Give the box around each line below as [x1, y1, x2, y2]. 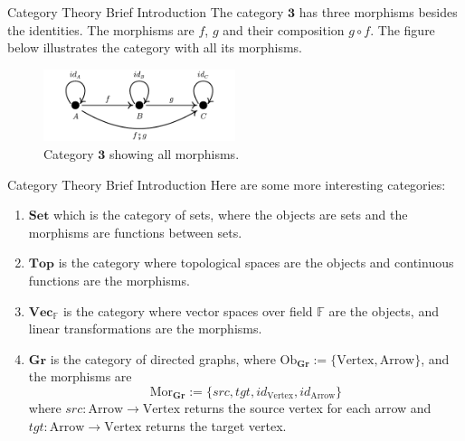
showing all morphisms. [109, 145, 240, 164]
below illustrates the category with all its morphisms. [7, 38, 302, 57]
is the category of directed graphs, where [50, 349, 276, 368]
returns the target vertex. [146, 417, 287, 436]
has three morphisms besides [299, 3, 458, 21]
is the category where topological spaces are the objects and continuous [58, 253, 454, 272]
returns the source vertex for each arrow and [184, 399, 432, 418]
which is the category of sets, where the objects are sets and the [53, 205, 408, 224]
